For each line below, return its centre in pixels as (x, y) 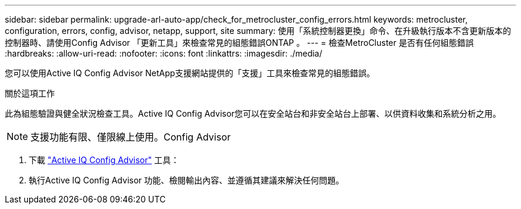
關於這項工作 (30, 93)
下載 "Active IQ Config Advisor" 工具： (104, 160)
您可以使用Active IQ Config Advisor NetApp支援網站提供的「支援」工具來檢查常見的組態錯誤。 (190, 73)
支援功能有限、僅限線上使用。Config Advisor (131, 137)
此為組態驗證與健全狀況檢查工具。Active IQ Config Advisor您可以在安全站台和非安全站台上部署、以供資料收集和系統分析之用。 (253, 113)
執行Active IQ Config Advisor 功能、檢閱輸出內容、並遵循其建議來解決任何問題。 (186, 180)
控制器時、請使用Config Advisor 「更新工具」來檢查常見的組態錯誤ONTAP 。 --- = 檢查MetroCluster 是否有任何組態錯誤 (239, 43)
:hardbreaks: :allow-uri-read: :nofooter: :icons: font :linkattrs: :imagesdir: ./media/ (164, 53)
